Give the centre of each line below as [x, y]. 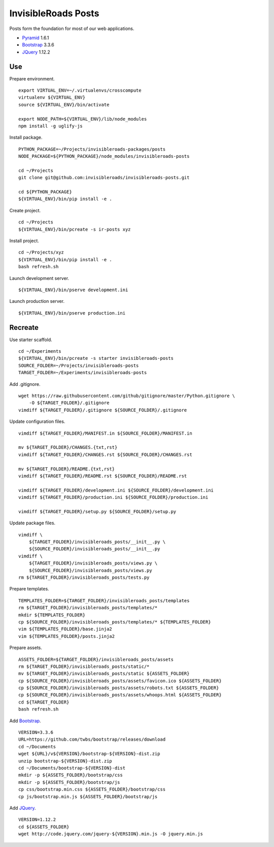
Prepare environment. [32, 78]
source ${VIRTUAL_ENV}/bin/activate [64, 105]
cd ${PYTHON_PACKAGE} [45, 192]
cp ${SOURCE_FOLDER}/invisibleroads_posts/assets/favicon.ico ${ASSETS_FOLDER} [120, 681]
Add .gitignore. [25, 384]
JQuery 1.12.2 [36, 52]
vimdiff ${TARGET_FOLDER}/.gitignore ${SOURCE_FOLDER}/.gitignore [103, 410]
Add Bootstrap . [25, 721]
